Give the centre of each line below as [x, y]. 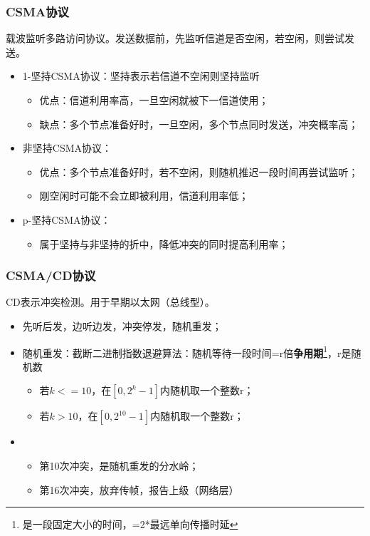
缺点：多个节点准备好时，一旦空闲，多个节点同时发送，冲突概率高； [199, 124]
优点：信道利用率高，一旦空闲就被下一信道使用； [154, 100]
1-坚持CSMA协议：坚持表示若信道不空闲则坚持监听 [141, 76]
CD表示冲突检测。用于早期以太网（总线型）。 [110, 302]
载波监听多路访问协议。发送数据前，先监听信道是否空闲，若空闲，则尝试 [175, 38]
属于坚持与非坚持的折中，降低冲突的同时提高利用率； [164, 243]
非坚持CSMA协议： [67, 148]
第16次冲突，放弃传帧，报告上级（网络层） [139, 489]
